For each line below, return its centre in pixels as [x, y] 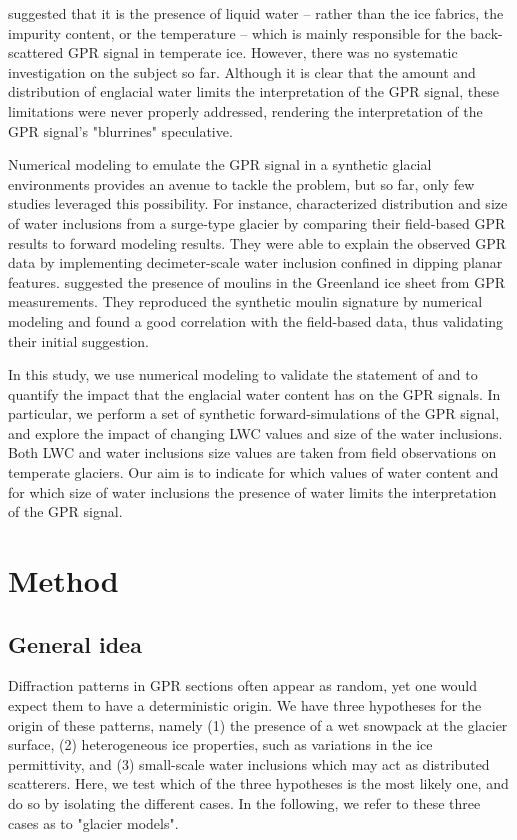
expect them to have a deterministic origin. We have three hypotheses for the [245, 705]
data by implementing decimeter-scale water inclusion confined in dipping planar [255, 262]
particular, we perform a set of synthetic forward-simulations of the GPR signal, [254, 413]
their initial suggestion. [78, 340]
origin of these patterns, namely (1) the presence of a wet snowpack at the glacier [258, 724]
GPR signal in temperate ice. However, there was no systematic [262, 52]
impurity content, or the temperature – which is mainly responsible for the [237, 32]
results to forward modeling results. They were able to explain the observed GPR [257, 242]
